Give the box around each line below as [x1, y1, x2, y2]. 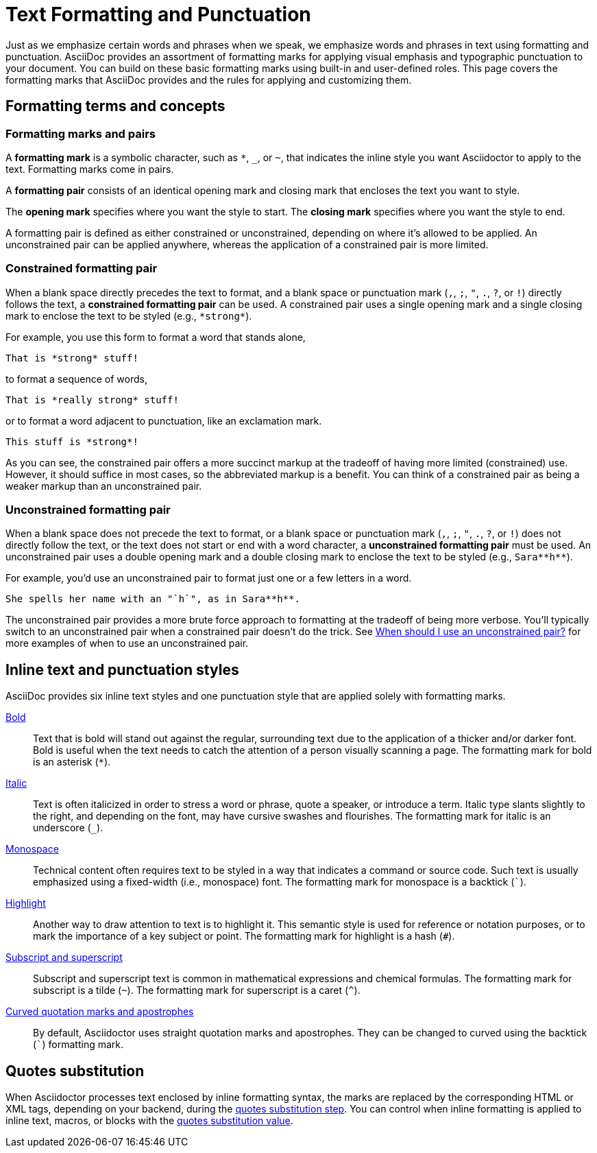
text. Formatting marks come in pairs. [5, 163, 174, 175]
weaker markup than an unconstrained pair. [5, 479, 202, 492]
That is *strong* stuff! [5, 352, 138, 364]
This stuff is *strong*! [5, 436, 138, 447]
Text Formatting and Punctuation [5, 3, 311, 26]
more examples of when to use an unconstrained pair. [5, 637, 249, 650]
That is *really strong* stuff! [5, 394, 179, 405]
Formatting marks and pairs [5, 126, 156, 141]
